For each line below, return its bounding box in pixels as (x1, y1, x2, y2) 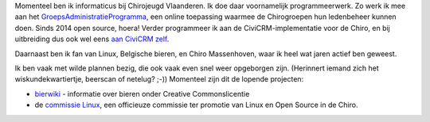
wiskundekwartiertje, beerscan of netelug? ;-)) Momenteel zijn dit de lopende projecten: (14, 74, 304, 84)
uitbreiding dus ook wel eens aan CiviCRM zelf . (14, 34, 170, 44)
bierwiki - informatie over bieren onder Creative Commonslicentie (34, 89, 250, 98)
